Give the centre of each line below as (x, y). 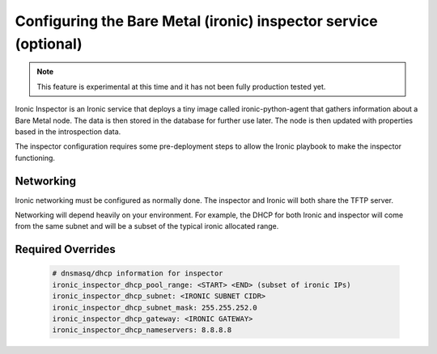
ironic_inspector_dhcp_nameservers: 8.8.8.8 (142, 330)
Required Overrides (66, 249)
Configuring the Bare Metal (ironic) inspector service (196, 21)
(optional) (49, 44)
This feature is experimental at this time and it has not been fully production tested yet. (181, 86)
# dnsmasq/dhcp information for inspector (138, 274)
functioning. (35, 158)
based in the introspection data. (68, 131)
